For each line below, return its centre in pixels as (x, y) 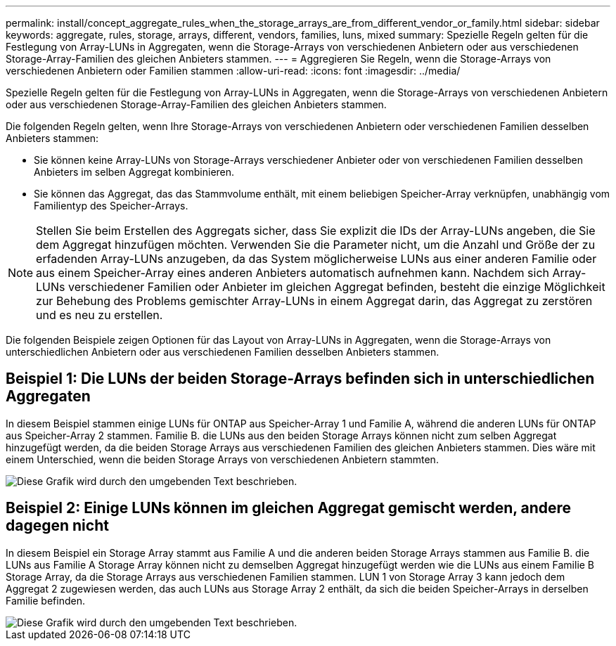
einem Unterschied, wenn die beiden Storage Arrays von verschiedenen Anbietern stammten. (222, 459)
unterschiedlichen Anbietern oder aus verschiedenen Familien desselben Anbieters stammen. (223, 352)
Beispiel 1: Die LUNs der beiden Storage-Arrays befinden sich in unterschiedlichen (300, 379)
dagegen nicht (57, 526)
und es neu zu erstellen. (100, 315)
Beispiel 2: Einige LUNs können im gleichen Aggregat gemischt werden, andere (289, 508)
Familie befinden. (45, 600)
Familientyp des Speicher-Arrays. (111, 206)
